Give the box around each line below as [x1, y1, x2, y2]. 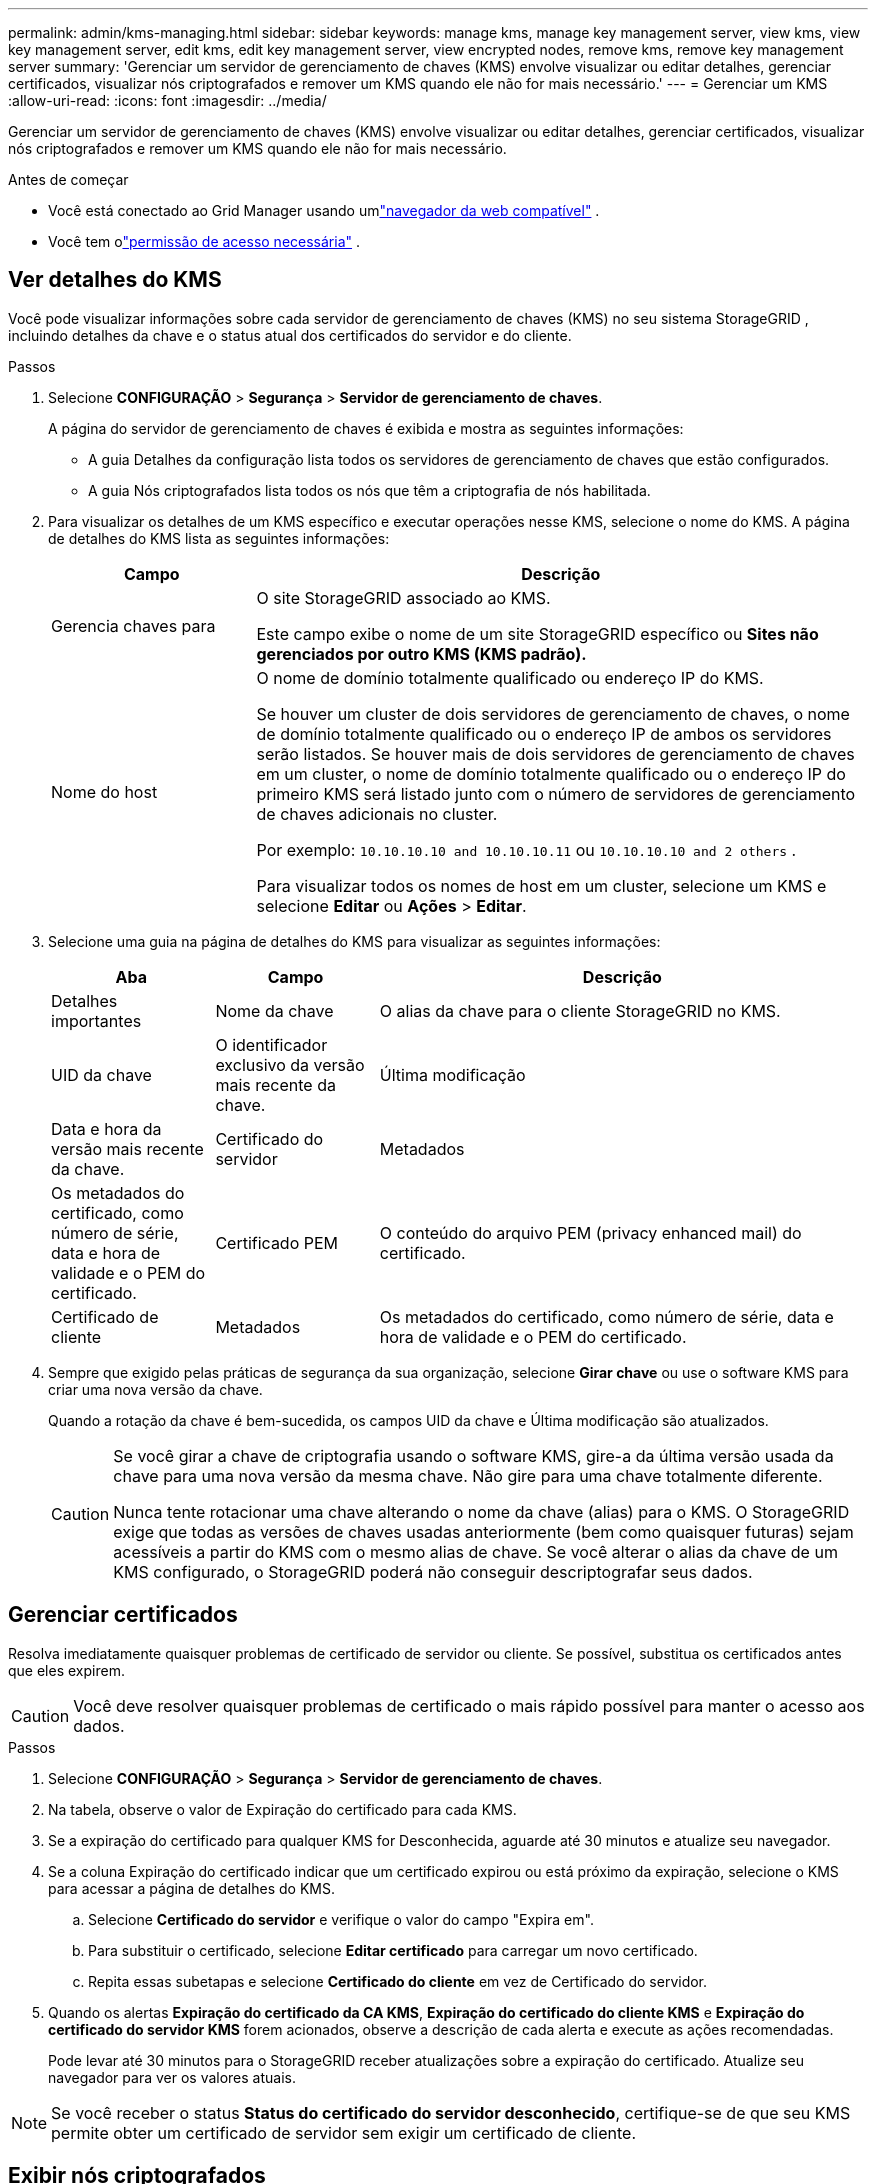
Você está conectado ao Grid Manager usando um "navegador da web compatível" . [48, 202, 600, 219]
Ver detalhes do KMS [8, 267, 222, 293]
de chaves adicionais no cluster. [256, 803, 498, 824]
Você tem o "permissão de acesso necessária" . [48, 233, 361, 250]
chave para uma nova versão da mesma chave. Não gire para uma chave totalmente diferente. [113, 1465, 823, 1486]
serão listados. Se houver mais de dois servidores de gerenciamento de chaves [256, 743, 855, 764]
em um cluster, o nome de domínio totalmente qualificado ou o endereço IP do [256, 763, 846, 784]
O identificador [215, 1034, 328, 1055]
